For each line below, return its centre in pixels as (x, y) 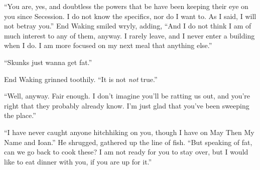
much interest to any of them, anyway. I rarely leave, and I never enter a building (129, 35)
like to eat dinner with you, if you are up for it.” (78, 161)
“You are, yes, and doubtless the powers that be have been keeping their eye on (126, 6)
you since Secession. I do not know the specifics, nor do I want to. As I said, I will (130, 16)
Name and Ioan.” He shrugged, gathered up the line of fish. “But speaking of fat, (128, 142)
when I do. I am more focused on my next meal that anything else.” (108, 45)
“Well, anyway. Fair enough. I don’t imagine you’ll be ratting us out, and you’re (127, 96)
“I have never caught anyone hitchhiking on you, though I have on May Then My (129, 132)
